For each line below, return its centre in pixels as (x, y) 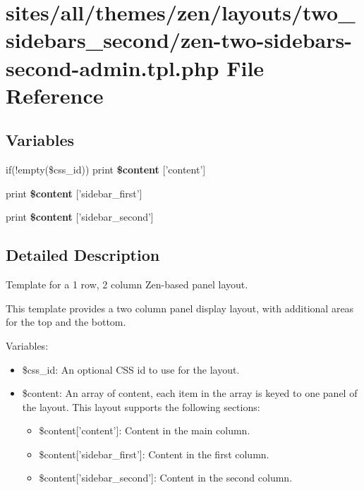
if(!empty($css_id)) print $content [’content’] (106, 170)
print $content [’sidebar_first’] (74, 193)
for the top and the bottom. (66, 322)
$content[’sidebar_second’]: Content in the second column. (166, 478)
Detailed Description (83, 255)
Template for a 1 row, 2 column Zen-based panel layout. (127, 284)
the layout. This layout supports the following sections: (141, 406)
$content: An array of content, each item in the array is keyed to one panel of (190, 393)
